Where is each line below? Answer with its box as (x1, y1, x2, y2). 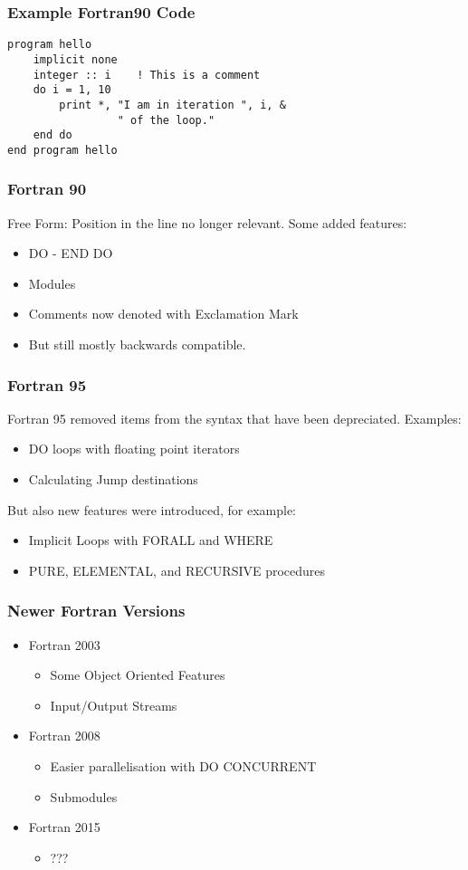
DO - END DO (28, 244, 113, 263)
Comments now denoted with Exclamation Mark (28, 304, 299, 323)
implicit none (33, 53, 118, 66)
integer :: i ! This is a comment (33, 68, 261, 81)
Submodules (50, 787, 118, 806)
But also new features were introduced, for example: (7, 500, 296, 519)
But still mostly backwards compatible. (28, 335, 246, 354)
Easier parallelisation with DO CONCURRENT (50, 757, 317, 776)
